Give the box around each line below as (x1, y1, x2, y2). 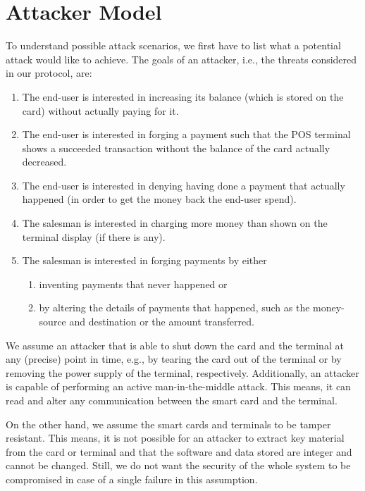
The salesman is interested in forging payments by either (22, 253, 267, 268)
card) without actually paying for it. (22, 103, 179, 118)
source (39, 314, 66, 329)
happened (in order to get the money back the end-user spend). (22, 192, 297, 206)
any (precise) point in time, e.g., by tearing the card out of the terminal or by (6, 352, 342, 366)
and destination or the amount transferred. (69, 314, 254, 329)
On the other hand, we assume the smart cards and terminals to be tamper (6, 416, 331, 431)
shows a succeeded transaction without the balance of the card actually (22, 140, 330, 155)
